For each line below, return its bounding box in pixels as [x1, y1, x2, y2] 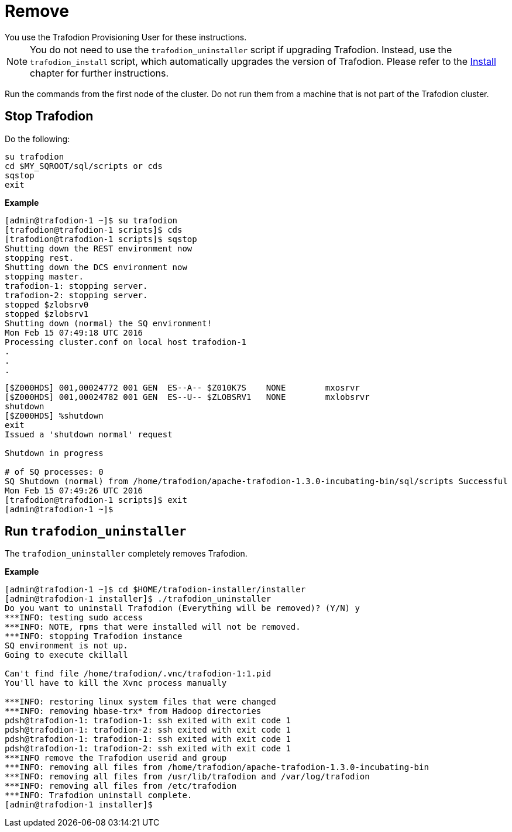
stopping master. [5, 271, 84, 281]
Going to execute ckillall [5, 650, 128, 660]
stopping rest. [5, 253, 74, 263]
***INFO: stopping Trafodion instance [5, 631, 183, 641]
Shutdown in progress [5, 448, 104, 458]
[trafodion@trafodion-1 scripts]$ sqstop [5, 234, 197, 244]
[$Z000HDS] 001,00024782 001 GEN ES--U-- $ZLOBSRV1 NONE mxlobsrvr [5, 392, 370, 402]
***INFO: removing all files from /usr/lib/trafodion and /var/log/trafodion [5, 772, 370, 782]
